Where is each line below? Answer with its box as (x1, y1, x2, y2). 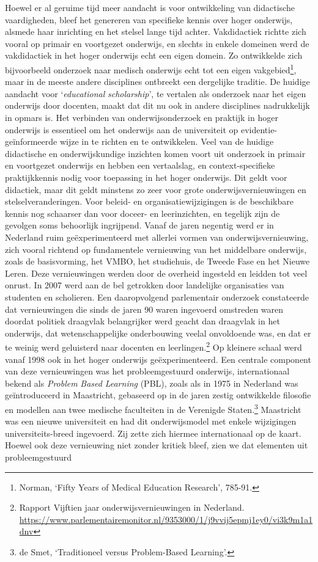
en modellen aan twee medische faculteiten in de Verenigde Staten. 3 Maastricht (5, 401, 301, 415)
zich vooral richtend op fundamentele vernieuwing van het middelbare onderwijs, (5, 243, 307, 255)
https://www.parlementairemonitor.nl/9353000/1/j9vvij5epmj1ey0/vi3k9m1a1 (19, 513, 313, 525)
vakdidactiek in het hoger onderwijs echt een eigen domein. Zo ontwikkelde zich (5, 49, 303, 62)
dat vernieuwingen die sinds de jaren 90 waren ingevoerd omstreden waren (5, 302, 284, 315)
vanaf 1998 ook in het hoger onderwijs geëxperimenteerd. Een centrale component (5, 352, 311, 365)
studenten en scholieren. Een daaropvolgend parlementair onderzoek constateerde (5, 290, 309, 303)
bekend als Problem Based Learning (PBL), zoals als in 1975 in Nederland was (5, 376, 298, 389)
